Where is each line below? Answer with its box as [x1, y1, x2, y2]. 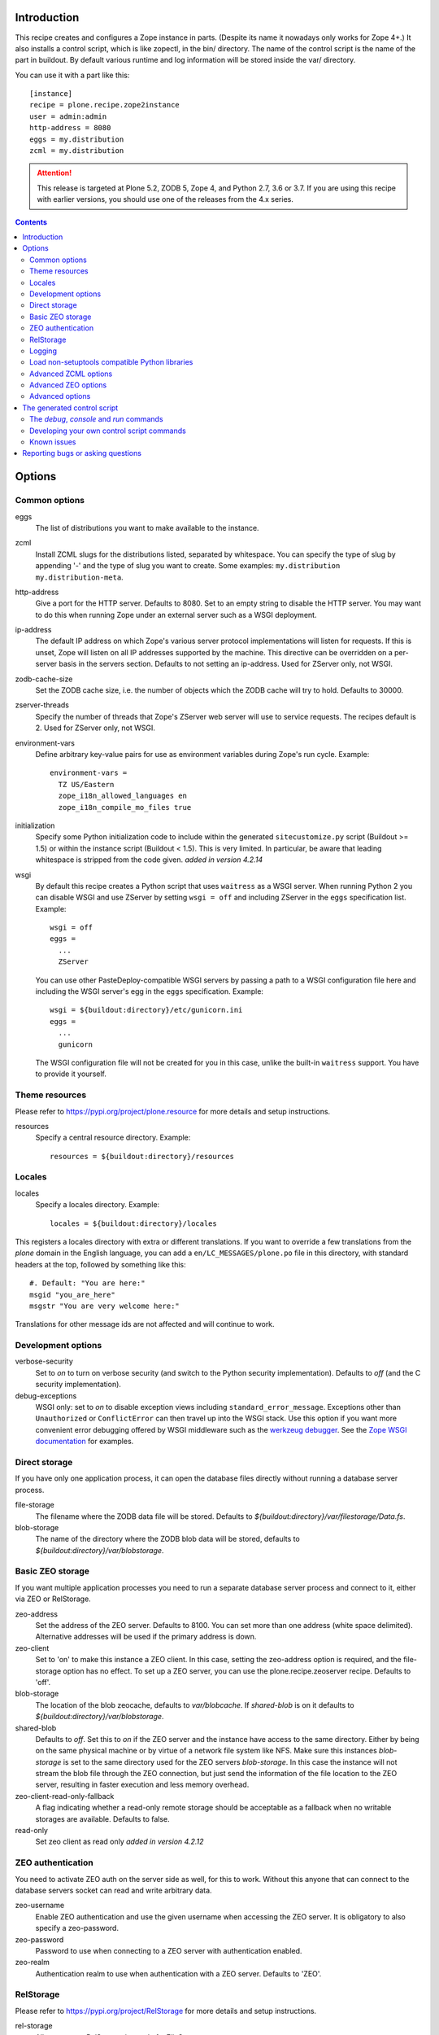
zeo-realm [15, 1958, 50, 1967]
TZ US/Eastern [58, 780, 115, 789]
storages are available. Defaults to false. [35, 1814, 170, 1823]
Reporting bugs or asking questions [22, 449, 142, 458]
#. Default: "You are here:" [29, 1279, 146, 1288]
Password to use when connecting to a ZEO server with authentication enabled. [35, 1945, 302, 1955]
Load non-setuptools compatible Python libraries [29, 357, 193, 367]
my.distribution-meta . [35, 572, 124, 582]
